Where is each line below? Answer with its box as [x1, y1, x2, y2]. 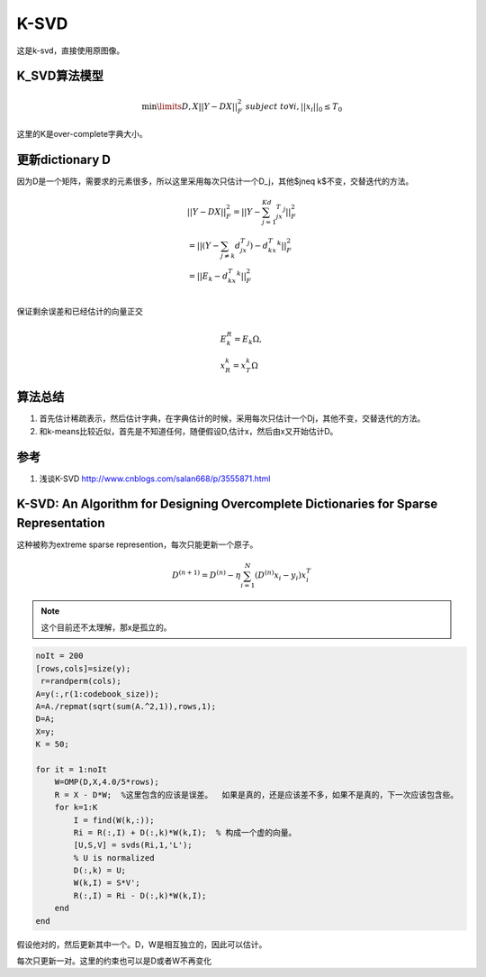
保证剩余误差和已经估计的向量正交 [16, 306, 143, 317]
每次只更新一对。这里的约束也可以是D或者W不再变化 [16, 955, 211, 966]
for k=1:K [54, 802, 98, 813]
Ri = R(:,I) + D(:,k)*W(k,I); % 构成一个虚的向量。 [73, 827, 297, 837]
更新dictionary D [16, 151, 112, 167]
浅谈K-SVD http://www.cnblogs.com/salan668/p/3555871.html [39, 473, 271, 484]
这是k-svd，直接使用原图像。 [16, 45, 125, 56]
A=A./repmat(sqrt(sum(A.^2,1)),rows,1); [35, 701, 216, 711]
